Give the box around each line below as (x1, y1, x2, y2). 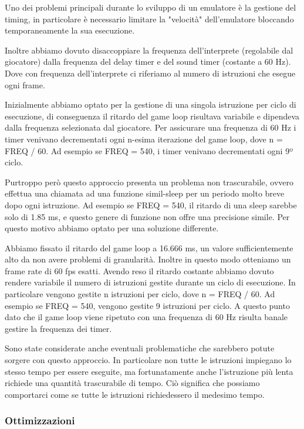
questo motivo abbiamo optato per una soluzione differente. (5, 222, 219, 234)
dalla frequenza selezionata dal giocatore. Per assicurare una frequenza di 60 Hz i (5, 121, 296, 134)
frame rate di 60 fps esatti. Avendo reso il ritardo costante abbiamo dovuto (5, 264, 274, 277)
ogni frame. (5, 78, 45, 91)
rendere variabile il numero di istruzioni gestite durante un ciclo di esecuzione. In (5, 276, 296, 288)
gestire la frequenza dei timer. (5, 322, 112, 334)
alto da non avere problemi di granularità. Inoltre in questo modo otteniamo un (5, 253, 291, 265)
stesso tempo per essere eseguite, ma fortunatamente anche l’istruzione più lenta (5, 365, 293, 377)
